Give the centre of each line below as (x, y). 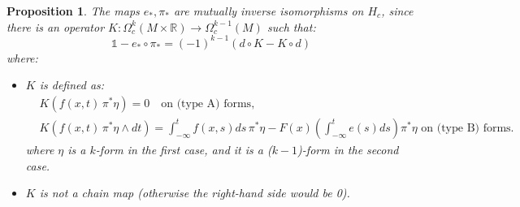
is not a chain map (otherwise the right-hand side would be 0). (195, 193)
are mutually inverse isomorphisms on (269, 11)
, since (397, 11)
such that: (291, 26)
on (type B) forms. (468, 128)
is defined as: (72, 85)
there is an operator (56, 26)
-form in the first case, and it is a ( (184, 149)
